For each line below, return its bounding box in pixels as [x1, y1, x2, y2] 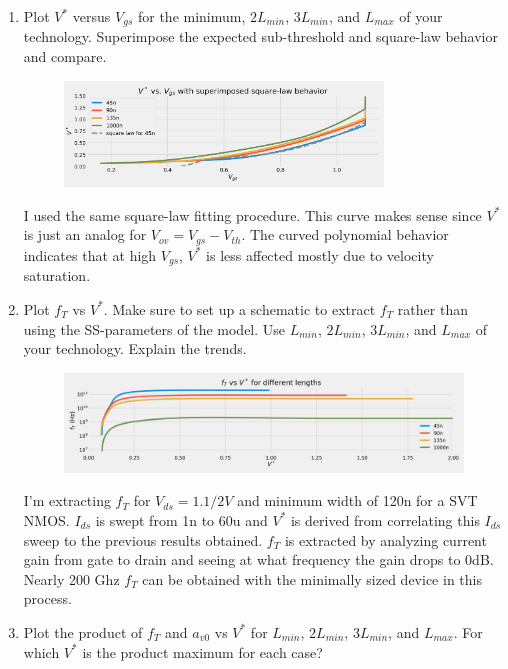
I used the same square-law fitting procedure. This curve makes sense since [23, 204, 482, 225]
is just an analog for [23, 224, 147, 245]
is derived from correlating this [290, 509, 480, 530]
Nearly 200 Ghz [23, 568, 120, 589]
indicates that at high [23, 244, 157, 265]
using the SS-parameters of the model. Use [23, 318, 286, 339]
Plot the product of [23, 621, 143, 642]
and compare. [23, 46, 107, 67]
